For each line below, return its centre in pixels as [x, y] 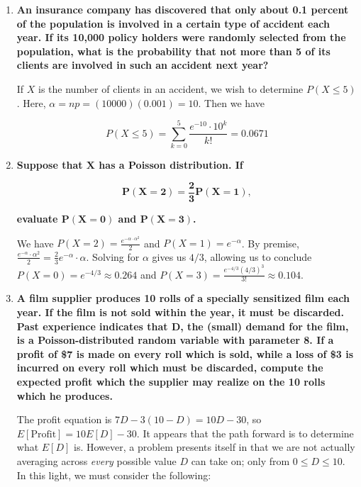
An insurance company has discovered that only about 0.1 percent [183, 9]
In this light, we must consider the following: [114, 475]
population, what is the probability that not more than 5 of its [173, 51]
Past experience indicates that [92, 326]
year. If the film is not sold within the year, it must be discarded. [180, 312]
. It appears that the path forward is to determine [245, 433]
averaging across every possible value [96, 461]
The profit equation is [64, 419]
